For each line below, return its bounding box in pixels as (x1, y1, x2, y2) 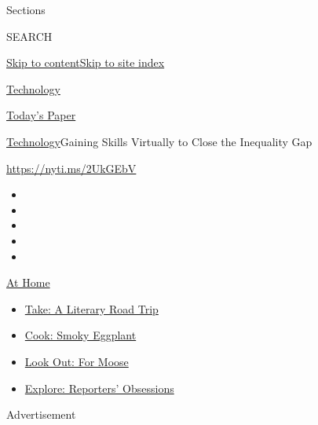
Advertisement (6, 406, 76, 423)
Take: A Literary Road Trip (24, 300, 159, 317)
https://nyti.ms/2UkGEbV (6, 159, 137, 176)
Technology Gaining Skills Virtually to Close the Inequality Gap (6, 133, 313, 149)
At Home (6, 274, 50, 291)
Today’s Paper (6, 107, 76, 123)
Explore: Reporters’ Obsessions (24, 379, 174, 396)
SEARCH (6, 27, 53, 44)
